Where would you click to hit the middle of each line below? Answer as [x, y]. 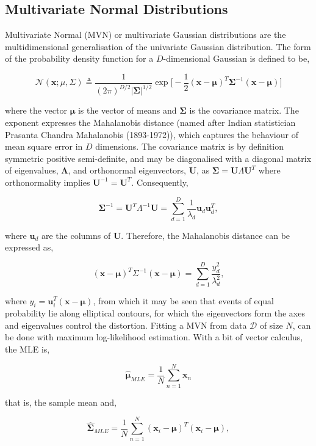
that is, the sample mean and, [61, 402]
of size [271, 325]
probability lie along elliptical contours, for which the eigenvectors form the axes [155, 313]
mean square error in [44, 146]
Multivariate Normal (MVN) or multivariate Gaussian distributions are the [145, 35]
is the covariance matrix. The [244, 110]
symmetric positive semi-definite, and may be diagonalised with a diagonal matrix [158, 158]
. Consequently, [160, 182]
